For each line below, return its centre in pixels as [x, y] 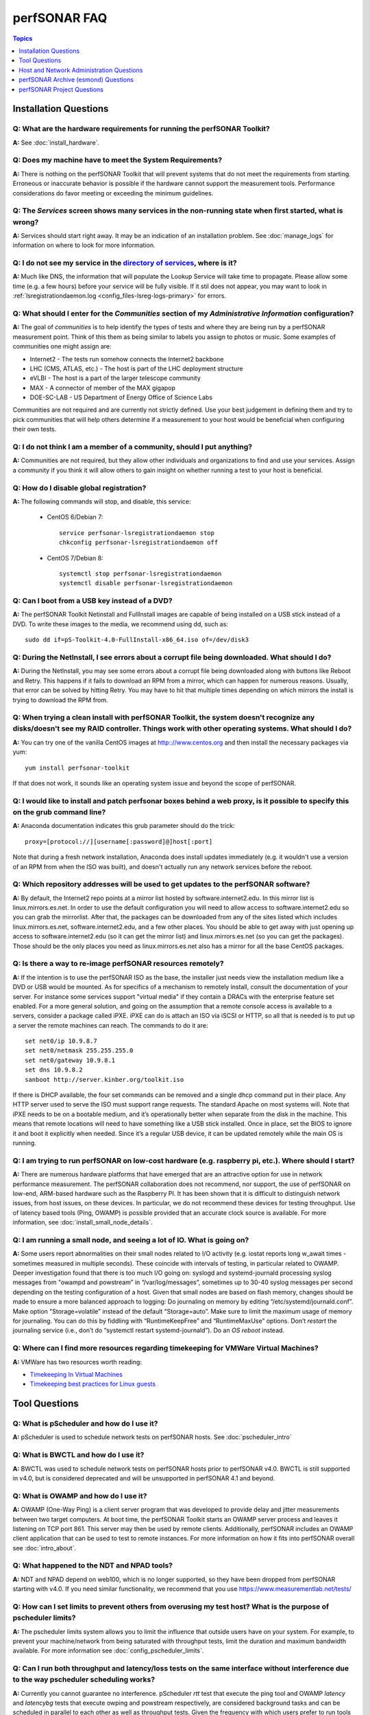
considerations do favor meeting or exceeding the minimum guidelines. [113, 193]
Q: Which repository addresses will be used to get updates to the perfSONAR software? [161, 884]
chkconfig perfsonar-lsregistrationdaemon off [139, 543]
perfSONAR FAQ [60, 18]
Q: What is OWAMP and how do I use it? [80, 1495]
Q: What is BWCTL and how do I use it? [78, 1455]
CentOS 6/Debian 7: [75, 517]
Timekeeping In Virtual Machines [76, 1374]
